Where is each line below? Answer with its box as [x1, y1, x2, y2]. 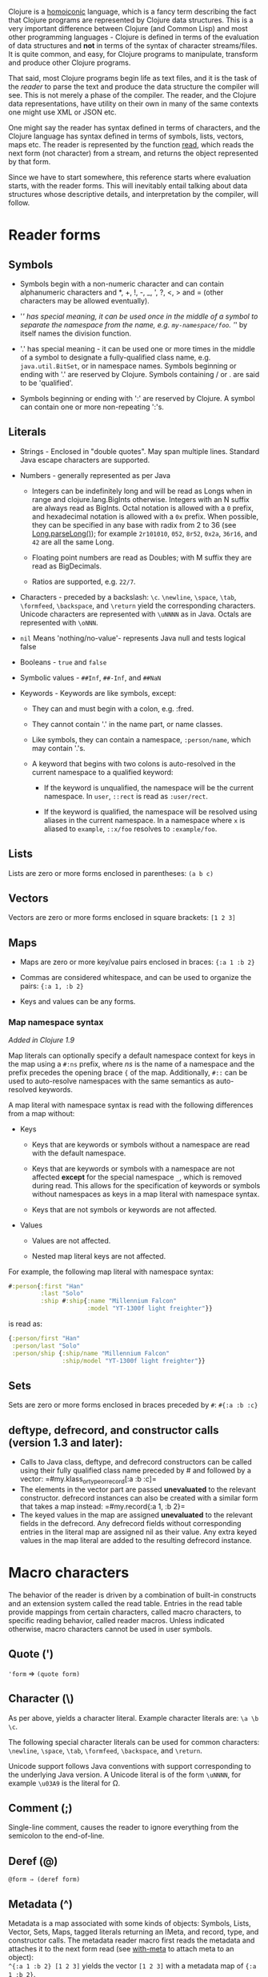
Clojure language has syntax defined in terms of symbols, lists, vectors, [8, 131, 244, 141]
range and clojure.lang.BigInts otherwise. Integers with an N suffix [31, 494, 250, 504]
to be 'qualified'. [19, 378, 74, 388]
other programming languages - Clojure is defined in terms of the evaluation [8, 32, 260, 42]
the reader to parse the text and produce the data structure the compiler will [8, 82, 260, 91]
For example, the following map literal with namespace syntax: [8, 1267, 214, 1276]
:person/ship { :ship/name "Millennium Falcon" [11, 1349, 170, 1357]
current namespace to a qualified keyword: [31, 767, 174, 777]
